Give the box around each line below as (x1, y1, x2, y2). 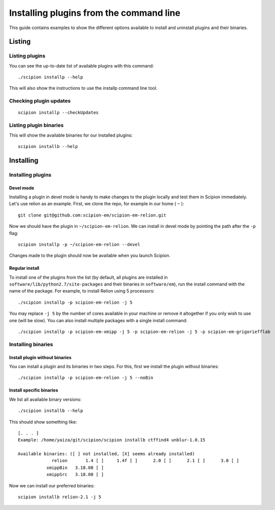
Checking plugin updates (9, 98, 71, 105)
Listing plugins (9, 52, 45, 59)
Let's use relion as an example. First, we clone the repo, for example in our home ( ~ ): (9, 201, 185, 207)
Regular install (9, 265, 39, 271)
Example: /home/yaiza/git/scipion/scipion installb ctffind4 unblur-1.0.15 (18, 437, 205, 443)
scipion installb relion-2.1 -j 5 (18, 494, 101, 500)
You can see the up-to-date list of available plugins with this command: (9, 63, 154, 69)
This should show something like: (9, 419, 78, 425)
